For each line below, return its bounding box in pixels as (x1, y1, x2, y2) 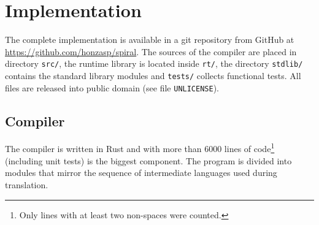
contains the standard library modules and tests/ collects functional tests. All (5, 69, 301, 82)
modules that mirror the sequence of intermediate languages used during (5, 166, 277, 179)
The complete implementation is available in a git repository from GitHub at (5, 33, 294, 46)
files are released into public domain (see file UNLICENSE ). (5, 81, 220, 94)
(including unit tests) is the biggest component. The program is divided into (5, 154, 292, 167)
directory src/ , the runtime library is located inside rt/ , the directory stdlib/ (5, 57, 303, 70)
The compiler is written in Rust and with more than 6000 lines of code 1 (5, 140, 275, 155)
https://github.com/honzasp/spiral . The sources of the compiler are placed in (5, 45, 297, 58)
